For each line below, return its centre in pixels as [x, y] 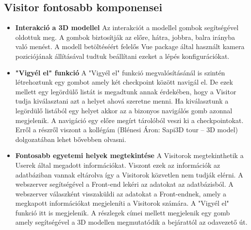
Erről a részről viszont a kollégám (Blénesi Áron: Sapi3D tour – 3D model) [126, 130]
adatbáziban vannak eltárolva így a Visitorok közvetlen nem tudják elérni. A [129, 174]
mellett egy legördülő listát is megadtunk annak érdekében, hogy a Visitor [126, 91]
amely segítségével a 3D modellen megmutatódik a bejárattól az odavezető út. [131, 222]
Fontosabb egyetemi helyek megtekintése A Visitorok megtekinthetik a [129, 155]
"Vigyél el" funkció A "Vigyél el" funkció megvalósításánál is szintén [120, 72]
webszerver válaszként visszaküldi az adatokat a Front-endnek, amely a [121, 193]
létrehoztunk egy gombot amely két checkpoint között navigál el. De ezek [124, 82]
